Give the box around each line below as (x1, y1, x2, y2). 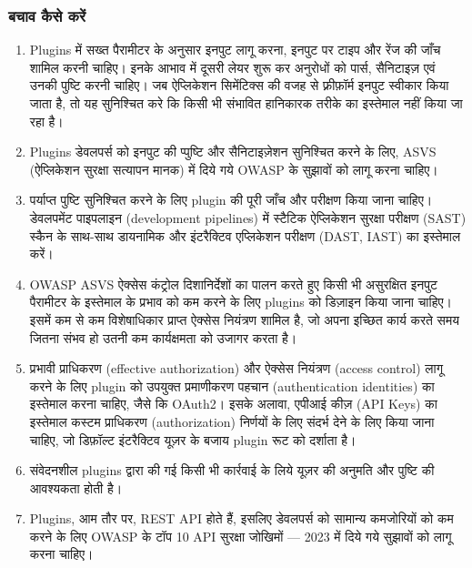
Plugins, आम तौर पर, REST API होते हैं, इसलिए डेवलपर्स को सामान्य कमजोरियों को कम (29, 509, 454, 528)
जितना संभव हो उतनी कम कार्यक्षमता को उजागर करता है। (29, 328, 297, 347)
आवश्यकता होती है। (29, 478, 123, 497)
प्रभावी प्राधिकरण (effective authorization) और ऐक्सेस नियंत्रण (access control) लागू (29, 359, 443, 378)
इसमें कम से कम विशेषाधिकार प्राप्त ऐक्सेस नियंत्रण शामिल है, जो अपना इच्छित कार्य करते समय (29, 309, 459, 329)
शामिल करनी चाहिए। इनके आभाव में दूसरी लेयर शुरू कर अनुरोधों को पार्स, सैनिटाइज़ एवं (29, 57, 436, 76)
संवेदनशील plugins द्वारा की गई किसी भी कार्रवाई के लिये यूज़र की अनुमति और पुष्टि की (29, 461, 435, 480)
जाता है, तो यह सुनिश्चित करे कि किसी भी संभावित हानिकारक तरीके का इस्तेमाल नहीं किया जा (29, 94, 463, 112)
